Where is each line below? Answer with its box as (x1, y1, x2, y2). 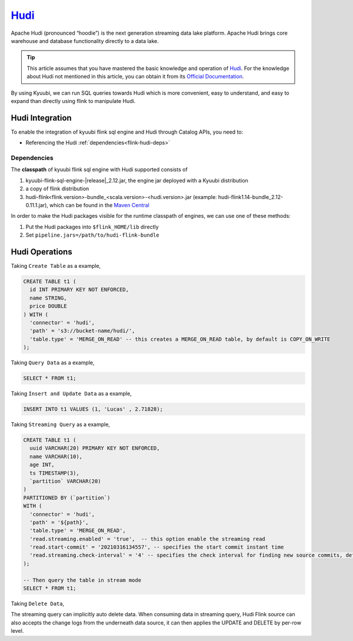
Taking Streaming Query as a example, (11, 421, 110, 428)
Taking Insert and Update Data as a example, (11, 390, 132, 397)
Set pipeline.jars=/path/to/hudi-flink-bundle (25, 231, 159, 238)
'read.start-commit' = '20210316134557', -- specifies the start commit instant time (29, 544, 284, 550)
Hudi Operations (11, 247, 73, 257)
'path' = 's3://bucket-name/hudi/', (29, 327, 135, 334)
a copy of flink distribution (25, 185, 89, 192)
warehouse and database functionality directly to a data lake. (11, 37, 159, 44)
